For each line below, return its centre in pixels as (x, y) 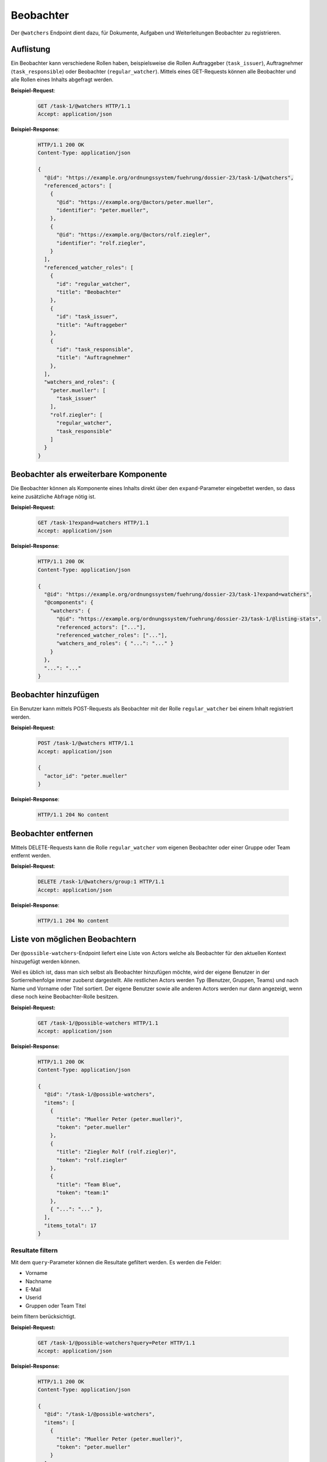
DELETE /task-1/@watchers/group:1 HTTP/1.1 (101, 882)
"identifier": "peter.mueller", (103, 210)
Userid (34, 1298)
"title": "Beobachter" (89, 292)
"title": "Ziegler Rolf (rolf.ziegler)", (116, 1152)
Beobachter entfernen (52, 833)
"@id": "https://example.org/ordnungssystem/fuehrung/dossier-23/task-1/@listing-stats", (189, 619)
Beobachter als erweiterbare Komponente (89, 475)
